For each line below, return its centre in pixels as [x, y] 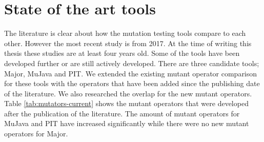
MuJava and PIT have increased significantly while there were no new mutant [127, 123]
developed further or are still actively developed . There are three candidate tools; [132, 63]
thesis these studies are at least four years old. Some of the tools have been [122, 53]
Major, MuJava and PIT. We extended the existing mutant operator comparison [131, 73]
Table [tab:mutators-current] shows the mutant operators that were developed [126, 103]
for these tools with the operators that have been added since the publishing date [132, 83]
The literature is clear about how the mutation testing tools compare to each [125, 33]
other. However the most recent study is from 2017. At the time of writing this [128, 43]
